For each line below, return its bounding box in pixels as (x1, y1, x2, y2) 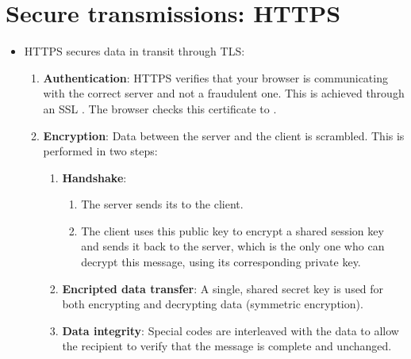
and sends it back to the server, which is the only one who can (81, 238, 385, 254)
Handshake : (62, 169, 127, 185)
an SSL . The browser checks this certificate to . (43, 100, 277, 116)
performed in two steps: (43, 143, 158, 159)
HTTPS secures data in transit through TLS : (24, 43, 245, 59)
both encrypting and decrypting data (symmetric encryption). (62, 296, 363, 312)
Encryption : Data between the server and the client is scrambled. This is (43, 127, 405, 143)
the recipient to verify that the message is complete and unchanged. (62, 338, 392, 354)
